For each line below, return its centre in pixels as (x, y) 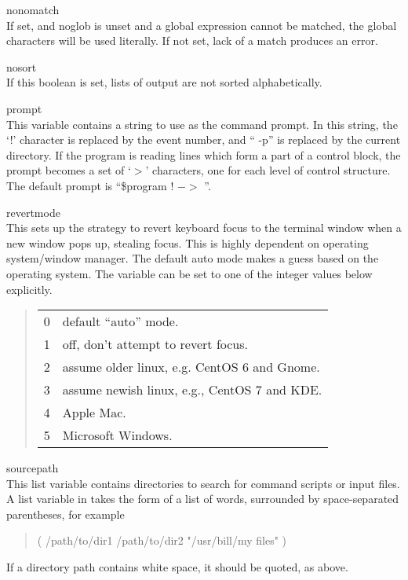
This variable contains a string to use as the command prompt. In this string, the (202, 124)
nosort (22, 66)
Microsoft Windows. (117, 435)
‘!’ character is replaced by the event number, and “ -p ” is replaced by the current (204, 139)
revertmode (33, 212)
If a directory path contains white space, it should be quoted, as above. (177, 567)
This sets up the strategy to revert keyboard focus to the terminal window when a (204, 228)
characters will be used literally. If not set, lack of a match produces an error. (192, 40)
